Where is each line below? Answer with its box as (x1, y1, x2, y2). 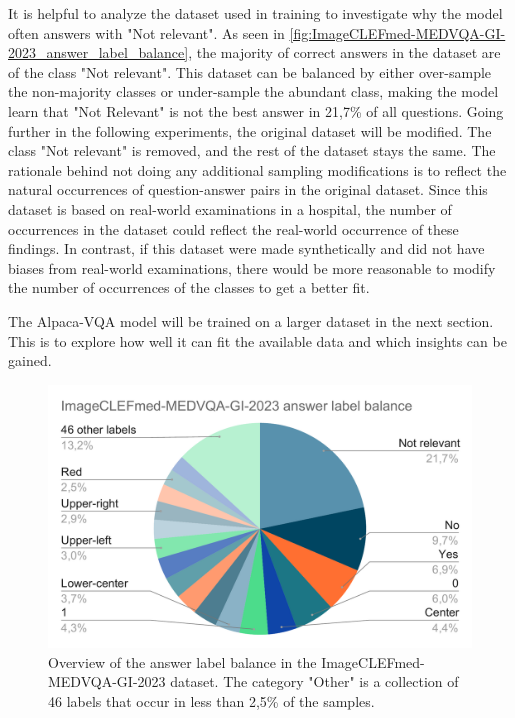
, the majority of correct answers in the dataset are (188, 42, 501, 63)
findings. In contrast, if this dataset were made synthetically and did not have (8, 238, 485, 259)
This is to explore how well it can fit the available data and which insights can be (8, 330, 507, 351)
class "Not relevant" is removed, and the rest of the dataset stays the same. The (8, 140, 496, 161)
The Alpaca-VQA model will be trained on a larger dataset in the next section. (8, 310, 494, 331)
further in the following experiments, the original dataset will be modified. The (8, 120, 492, 141)
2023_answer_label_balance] (8, 42, 189, 63)
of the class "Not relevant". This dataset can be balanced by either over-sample (8, 61, 492, 82)
